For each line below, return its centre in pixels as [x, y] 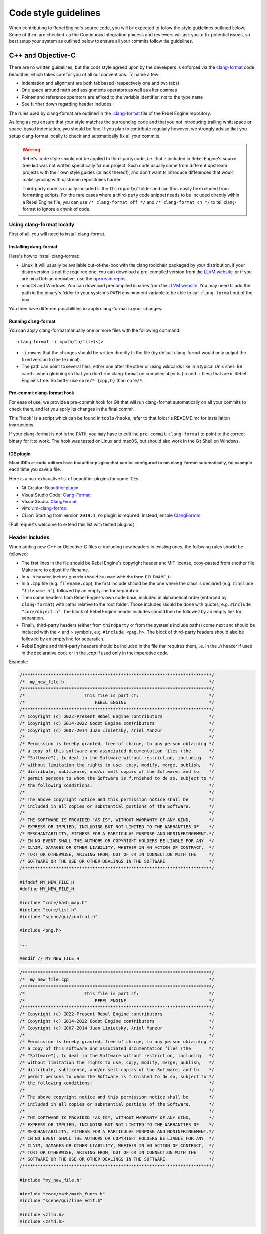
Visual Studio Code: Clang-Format [56, 495]
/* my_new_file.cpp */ [117, 980]
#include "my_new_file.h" [51, 1180]
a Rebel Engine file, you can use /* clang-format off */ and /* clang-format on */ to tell [122, 202]
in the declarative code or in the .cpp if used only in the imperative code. [95, 653]
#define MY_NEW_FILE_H [47, 889]
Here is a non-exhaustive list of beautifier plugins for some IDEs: [74, 478]
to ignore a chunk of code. [64, 209]
